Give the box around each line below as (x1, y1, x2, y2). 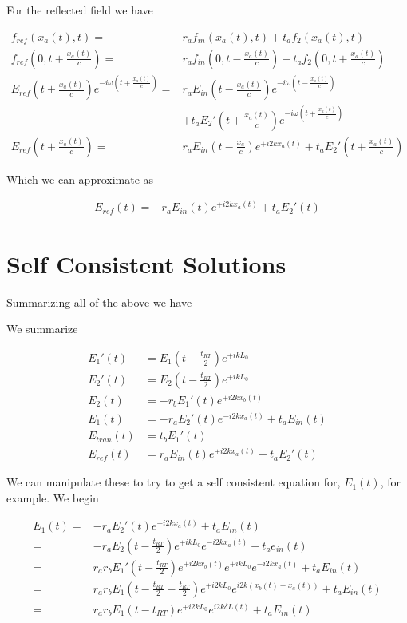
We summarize (6, 320, 78, 337)
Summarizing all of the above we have (6, 293, 192, 310)
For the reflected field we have (6, 2, 153, 18)
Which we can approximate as (6, 170, 154, 187)
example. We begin (6, 489, 99, 506)
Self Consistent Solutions (6, 247, 286, 280)
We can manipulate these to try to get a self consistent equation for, (6, 474, 341, 490)
